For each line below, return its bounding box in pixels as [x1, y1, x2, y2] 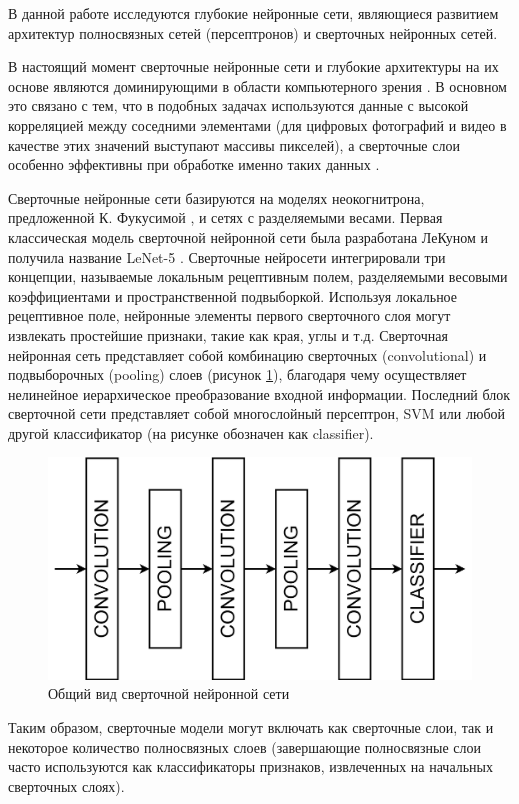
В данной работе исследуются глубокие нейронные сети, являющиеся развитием [8, 3, 499, 23]
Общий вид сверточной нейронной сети [48, 683, 290, 704]
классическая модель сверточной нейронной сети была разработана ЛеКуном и [8, 226, 489, 247]
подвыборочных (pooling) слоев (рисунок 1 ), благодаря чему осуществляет [8, 364, 467, 385]
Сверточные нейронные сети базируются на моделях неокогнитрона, [8, 187, 425, 208]
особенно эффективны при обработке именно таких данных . [8, 154, 380, 175]
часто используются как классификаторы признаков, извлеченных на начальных [8, 756, 494, 777]
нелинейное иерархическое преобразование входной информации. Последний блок [8, 383, 511, 404]
